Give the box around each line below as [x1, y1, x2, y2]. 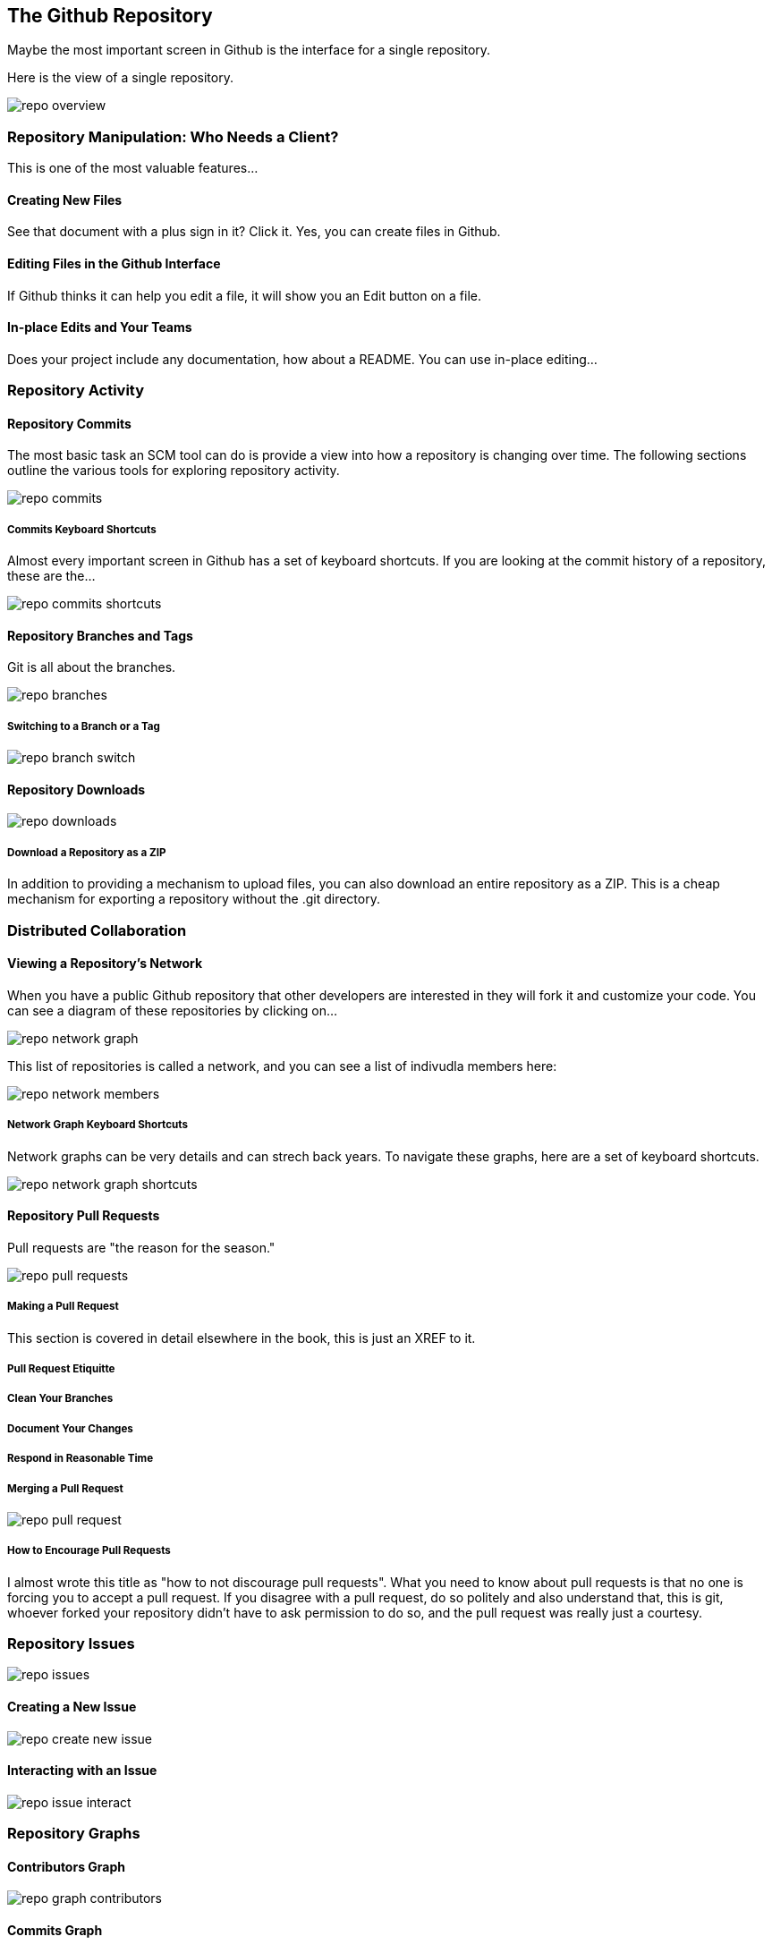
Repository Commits [7, 415, 131, 431]
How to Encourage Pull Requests [7, 1544, 171, 1558]
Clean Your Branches [7, 1392, 114, 1406]
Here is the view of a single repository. [7, 70, 233, 86]
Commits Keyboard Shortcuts [7, 522, 157, 536]
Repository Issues [7, 1635, 135, 1653]
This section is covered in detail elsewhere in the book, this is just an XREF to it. [7, 1329, 476, 1346]
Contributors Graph [7, 1858, 126, 1874]
